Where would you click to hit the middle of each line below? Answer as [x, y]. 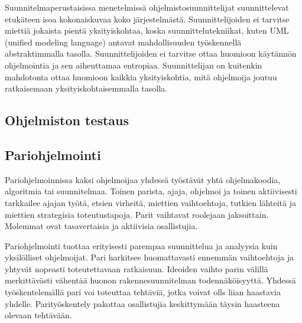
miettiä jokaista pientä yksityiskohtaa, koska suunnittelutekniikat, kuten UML [147, 30]
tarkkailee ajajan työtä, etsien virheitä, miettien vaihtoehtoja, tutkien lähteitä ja [150, 202]
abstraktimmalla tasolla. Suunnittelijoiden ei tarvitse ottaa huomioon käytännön [151, 53]
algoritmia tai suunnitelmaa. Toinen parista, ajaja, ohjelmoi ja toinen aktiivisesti [151, 191]
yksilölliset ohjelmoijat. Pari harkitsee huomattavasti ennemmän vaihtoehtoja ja [150, 257]
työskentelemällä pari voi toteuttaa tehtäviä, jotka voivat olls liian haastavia [143, 292]
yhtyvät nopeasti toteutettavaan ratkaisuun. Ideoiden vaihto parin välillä [137, 268]
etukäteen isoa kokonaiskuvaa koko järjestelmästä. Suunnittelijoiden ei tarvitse [147, 19]
